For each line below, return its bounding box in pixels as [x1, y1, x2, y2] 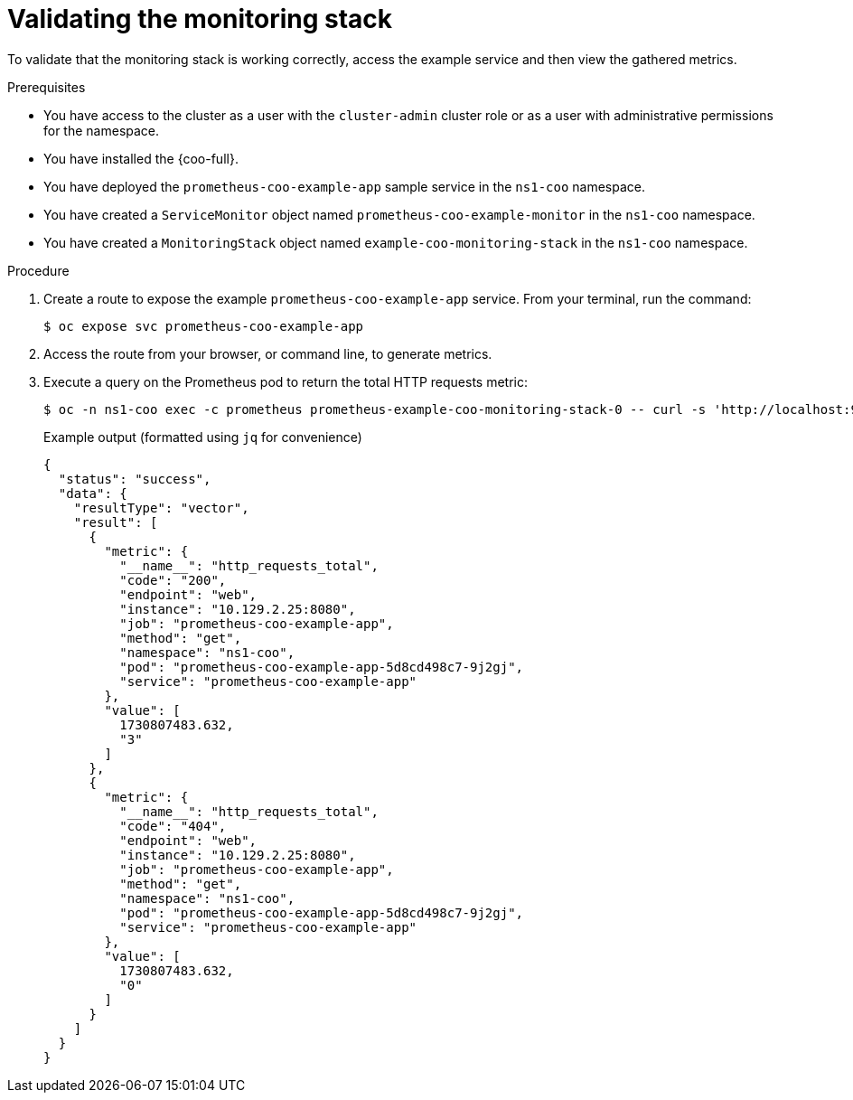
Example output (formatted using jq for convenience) [43, 428, 362, 445]
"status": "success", [58, 471, 211, 486]
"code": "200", [119, 572, 227, 588]
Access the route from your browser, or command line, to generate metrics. [43, 345, 492, 362]
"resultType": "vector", [73, 500, 249, 515]
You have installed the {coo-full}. [43, 150, 239, 166]
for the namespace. [43, 122, 160, 138]
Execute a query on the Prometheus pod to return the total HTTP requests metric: [43, 373, 529, 390]
